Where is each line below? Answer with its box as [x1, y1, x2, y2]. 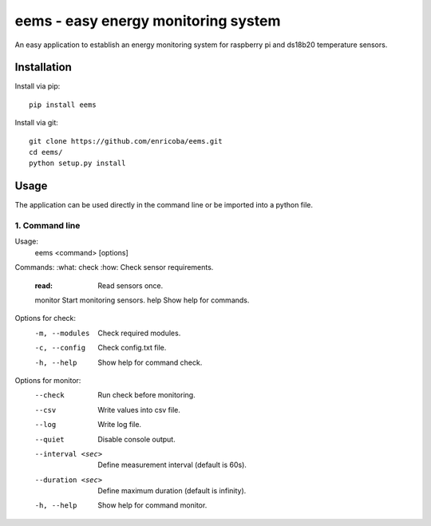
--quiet [34, 435, 65, 444]
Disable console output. [97, 434, 176, 444]
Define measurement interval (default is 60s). [97, 460, 247, 470]
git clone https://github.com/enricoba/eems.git [29, 136, 223, 145]
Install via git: [14, 118, 59, 128]
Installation [14, 61, 72, 74]
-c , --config [34, 343, 86, 353]
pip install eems [29, 100, 97, 109]
